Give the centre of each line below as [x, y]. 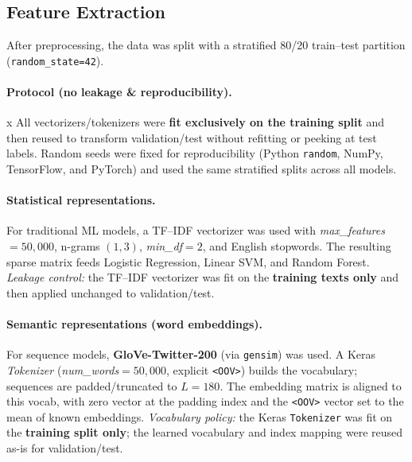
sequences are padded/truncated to [92, 385]
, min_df [160, 246]
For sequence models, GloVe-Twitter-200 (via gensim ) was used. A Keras [191, 354]
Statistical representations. [81, 200]
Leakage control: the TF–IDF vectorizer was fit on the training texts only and [203, 277]
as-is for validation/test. [65, 448]
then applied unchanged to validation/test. [111, 292]
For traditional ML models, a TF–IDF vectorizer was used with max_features [196, 230]
